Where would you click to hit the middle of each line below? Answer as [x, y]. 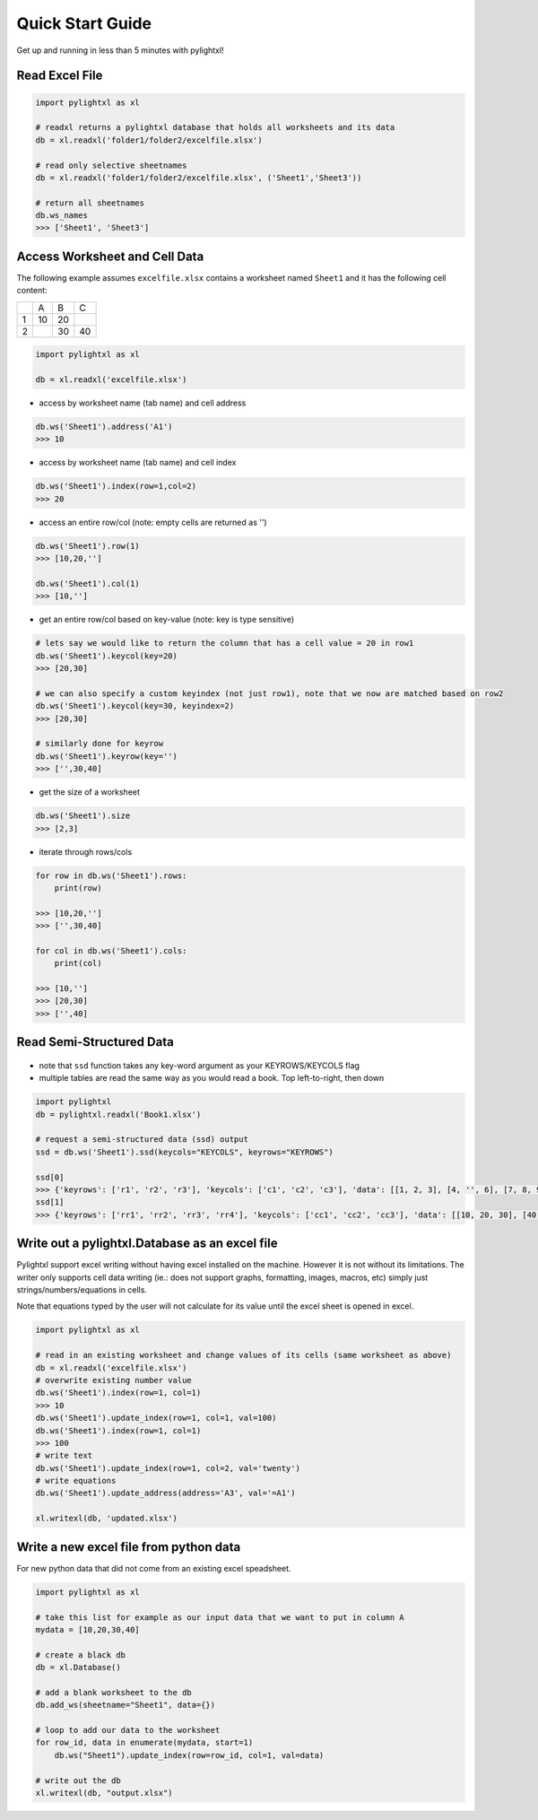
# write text [64, 1456]
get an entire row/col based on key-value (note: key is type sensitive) [167, 620]
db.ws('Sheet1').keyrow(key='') [107, 756]
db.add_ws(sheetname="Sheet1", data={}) [125, 1705]
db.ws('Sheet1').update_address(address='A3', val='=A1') [165, 1493]
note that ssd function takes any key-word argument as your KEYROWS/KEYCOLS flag [200, 1065]
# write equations [76, 1481]
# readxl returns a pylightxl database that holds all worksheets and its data [215, 127]
